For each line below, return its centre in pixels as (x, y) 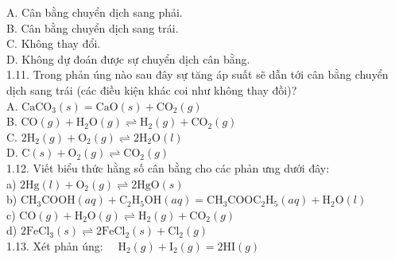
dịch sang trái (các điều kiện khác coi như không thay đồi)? (152, 89)
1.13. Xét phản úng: (55, 245)
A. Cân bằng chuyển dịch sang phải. (95, 12)
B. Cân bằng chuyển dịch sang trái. (93, 27)
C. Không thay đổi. (54, 43)
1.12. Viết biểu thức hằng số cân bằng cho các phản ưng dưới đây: (168, 167)
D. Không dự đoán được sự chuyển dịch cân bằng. (128, 58)
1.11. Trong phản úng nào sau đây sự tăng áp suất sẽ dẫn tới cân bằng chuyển (197, 74)
